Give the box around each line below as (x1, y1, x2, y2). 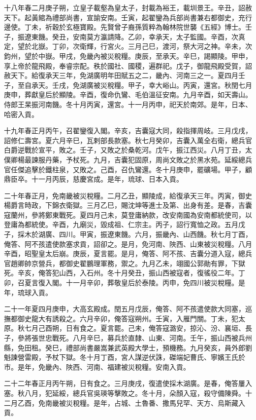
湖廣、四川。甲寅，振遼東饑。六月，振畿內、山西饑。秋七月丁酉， (38, 229, 252, 239)
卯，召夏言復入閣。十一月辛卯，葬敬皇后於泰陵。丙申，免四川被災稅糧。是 (4, 277, 245, 288)
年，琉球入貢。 (4, 287, 52, 297)
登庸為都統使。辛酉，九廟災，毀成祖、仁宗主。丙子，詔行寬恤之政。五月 (4, 219, 238, 229)
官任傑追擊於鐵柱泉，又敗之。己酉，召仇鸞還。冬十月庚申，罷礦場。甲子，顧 (4, 164, 252, 174)
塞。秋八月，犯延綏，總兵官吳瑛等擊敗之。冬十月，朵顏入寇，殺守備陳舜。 (4, 387, 245, 398)
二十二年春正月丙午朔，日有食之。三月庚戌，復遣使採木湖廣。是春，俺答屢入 (4, 378, 252, 388)
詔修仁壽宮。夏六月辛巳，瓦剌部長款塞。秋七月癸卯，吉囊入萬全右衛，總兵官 (4, 135, 252, 145)
